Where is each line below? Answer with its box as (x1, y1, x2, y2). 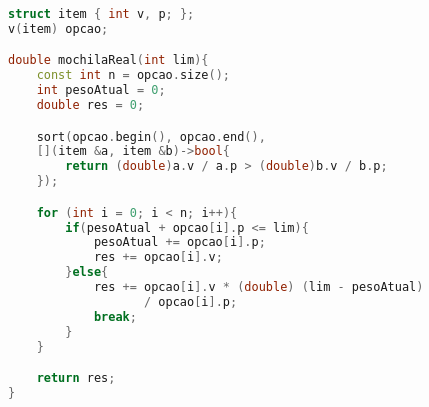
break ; (93, 309, 137, 324)
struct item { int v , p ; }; (8, 7, 195, 21)
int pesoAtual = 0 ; (36, 83, 166, 98)
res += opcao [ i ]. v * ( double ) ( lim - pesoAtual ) (93, 280, 424, 295)
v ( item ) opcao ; (8, 21, 109, 36)
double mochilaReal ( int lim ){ (8, 53, 209, 68)
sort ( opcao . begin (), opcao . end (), (36, 129, 266, 144)
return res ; (36, 371, 116, 386)
